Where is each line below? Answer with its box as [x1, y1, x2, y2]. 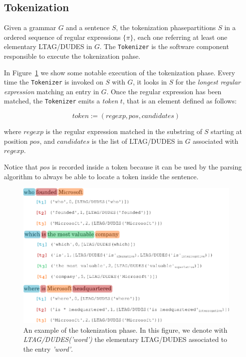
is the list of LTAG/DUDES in [92, 136, 183, 146]
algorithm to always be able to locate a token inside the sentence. [4, 171, 198, 181]
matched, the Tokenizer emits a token [4, 96, 118, 106]
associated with [193, 136, 239, 146]
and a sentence [66, 22, 110, 33]
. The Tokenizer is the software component [99, 41, 229, 51]
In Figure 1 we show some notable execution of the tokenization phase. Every [4, 67, 235, 77]
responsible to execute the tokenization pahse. [4, 51, 141, 61]
